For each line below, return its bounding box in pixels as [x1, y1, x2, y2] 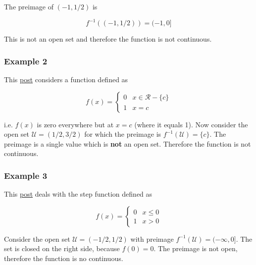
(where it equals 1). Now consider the [134, 119, 248, 129]
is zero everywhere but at [37, 119, 114, 129]
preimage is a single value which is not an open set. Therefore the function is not [4, 138, 251, 149]
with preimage [130, 233, 174, 244]
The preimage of [4, 1, 53, 11]
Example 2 [4, 54, 48, 67]
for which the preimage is [84, 129, 161, 139]
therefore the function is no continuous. [4, 253, 123, 263]
